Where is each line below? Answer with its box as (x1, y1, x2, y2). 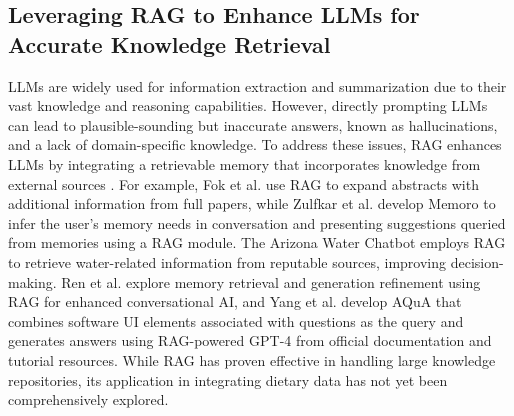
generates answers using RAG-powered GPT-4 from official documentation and (8, 330, 492, 351)
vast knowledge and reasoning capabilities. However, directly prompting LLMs (8, 95, 488, 116)
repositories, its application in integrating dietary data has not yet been (8, 369, 448, 390)
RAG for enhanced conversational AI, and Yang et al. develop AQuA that (8, 291, 462, 312)
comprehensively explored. (8, 389, 169, 410)
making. (8, 271, 57, 292)
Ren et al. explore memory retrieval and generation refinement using (61, 271, 481, 292)
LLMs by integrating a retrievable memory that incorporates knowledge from (8, 153, 481, 174)
